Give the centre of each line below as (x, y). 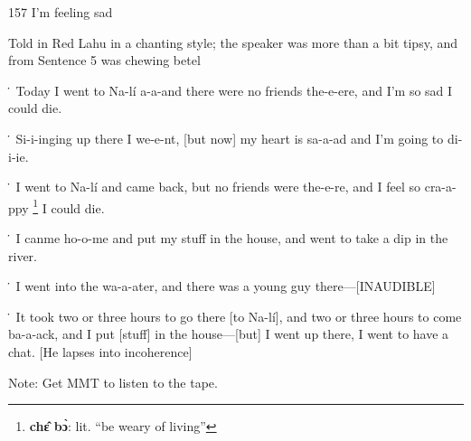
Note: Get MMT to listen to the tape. (113, 382)
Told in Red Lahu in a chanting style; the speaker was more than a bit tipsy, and (233, 42)
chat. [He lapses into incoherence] (100, 351)
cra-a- (440, 187)
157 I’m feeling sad (61, 12)
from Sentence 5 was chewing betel (104, 60)
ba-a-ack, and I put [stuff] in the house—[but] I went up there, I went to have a (229, 334)
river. (23, 255)
